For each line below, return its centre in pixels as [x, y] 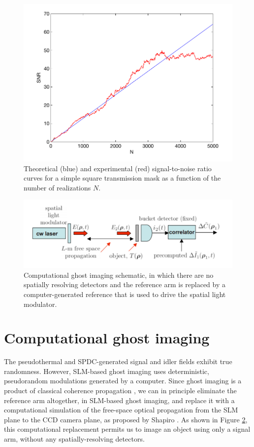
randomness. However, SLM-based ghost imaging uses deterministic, [107, 371]
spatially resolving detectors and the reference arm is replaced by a [125, 284]
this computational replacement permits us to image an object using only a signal [127, 429]
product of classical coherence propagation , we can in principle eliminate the [120, 391]
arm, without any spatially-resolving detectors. [74, 439]
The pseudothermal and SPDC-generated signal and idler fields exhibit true [118, 361]
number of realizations [57, 187]
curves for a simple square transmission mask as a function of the [122, 178]
